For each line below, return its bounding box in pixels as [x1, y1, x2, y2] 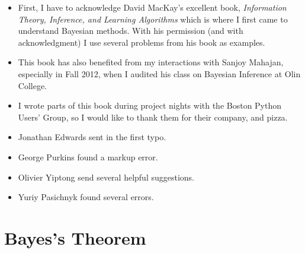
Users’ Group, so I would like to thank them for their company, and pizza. [18, 110, 288, 123]
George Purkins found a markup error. [18, 150, 158, 163]
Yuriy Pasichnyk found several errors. [18, 191, 154, 203]
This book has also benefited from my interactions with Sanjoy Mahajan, [18, 56, 284, 68]
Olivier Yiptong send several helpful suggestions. [18, 170, 195, 183]
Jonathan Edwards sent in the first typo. [18, 131, 166, 143]
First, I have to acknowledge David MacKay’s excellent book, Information [18, 1, 287, 13]
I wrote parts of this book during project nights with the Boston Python [18, 99, 282, 112]
